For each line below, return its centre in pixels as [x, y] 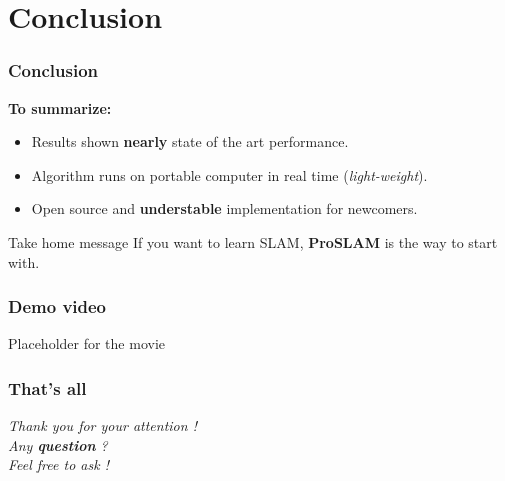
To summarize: [60, 107]
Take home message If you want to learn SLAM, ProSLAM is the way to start [253, 241]
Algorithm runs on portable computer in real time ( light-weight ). [229, 174]
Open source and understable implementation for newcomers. [224, 208]
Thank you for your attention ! [102, 425]
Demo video [57, 306]
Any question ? [58, 444]
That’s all [47, 387]
